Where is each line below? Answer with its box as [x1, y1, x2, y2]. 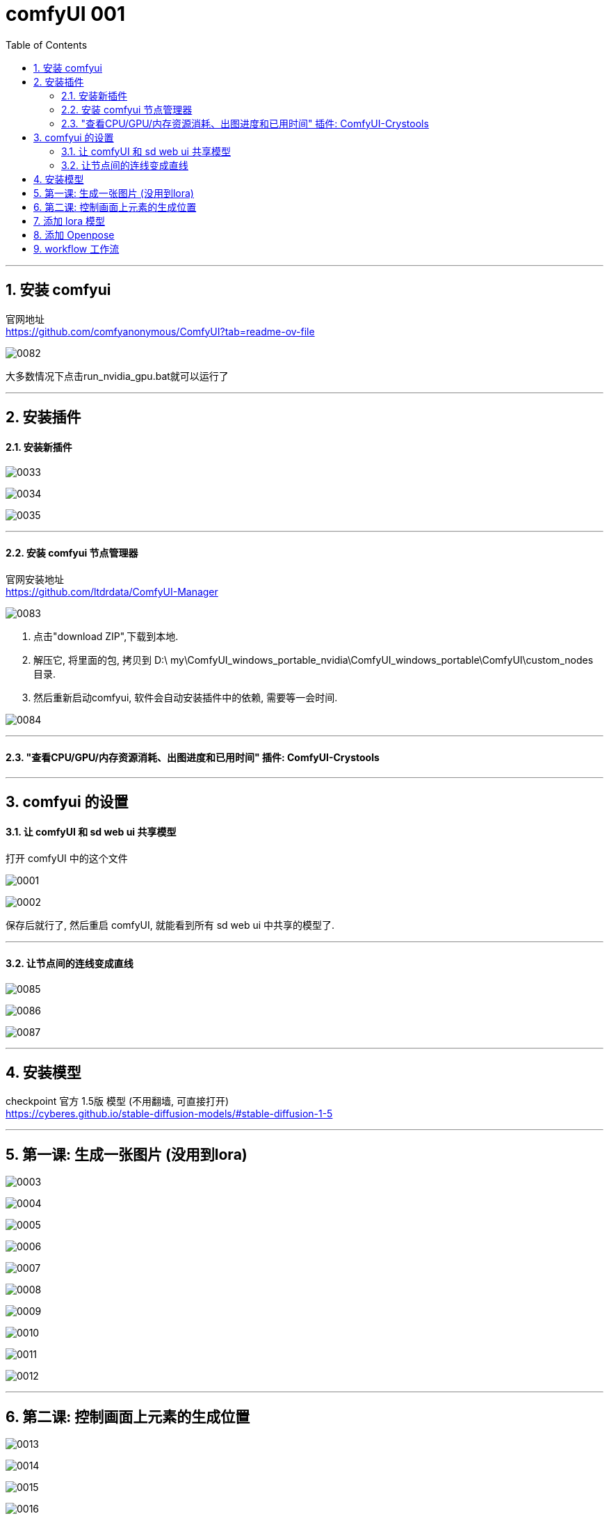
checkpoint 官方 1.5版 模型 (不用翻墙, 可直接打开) [6, 1095, 229, 1108]
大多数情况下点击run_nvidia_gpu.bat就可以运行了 [6, 369, 229, 382]
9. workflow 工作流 [33, 242, 120, 255]
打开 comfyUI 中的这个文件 [6, 852, 128, 865]
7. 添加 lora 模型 [33, 214, 105, 227]
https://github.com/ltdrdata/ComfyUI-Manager [6, 586, 218, 598]
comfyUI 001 [6, 2, 126, 26]
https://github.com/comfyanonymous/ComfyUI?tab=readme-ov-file [6, 325, 315, 337]
